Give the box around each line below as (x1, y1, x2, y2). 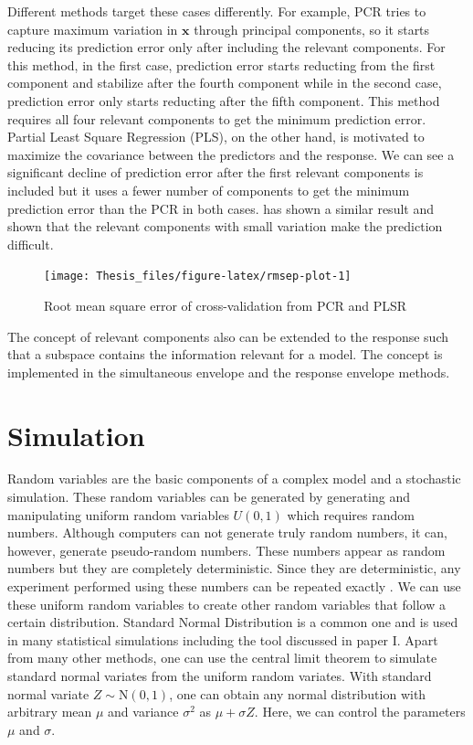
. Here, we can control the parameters (254, 702, 466, 721)
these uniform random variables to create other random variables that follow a (7, 594, 447, 613)
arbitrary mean (7, 702, 92, 721)
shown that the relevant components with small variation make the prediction (7, 217, 443, 236)
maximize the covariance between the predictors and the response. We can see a (7, 144, 455, 164)
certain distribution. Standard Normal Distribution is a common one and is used (7, 612, 458, 632)
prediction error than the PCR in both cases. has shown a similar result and (7, 198, 434, 218)
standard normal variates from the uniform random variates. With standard (7, 666, 432, 685)
